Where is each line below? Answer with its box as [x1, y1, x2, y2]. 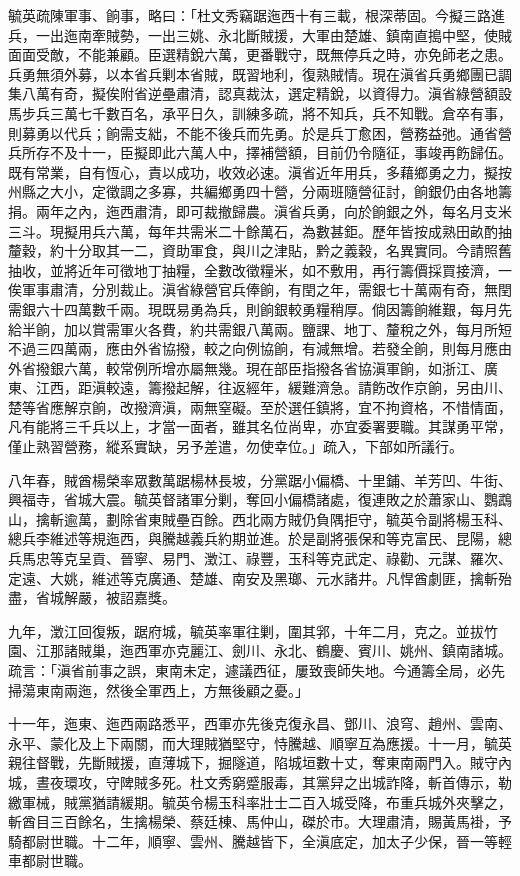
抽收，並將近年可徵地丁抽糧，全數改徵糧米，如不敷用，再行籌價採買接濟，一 [8, 259, 512, 280]
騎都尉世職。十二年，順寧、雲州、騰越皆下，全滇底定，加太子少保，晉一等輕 [8, 830, 512, 851]
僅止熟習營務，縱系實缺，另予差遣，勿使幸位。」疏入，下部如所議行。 [8, 436, 463, 457]
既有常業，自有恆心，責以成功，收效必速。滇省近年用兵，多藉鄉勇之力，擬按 [8, 161, 512, 182]
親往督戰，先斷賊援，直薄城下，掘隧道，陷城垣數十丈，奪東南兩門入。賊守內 [8, 752, 512, 773]
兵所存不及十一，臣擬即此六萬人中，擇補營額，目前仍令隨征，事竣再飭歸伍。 [8, 142, 512, 163]
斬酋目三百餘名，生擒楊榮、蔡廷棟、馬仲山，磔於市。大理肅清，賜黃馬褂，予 [8, 811, 512, 832]
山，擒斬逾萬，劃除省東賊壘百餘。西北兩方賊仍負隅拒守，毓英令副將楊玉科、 [8, 508, 512, 529]
